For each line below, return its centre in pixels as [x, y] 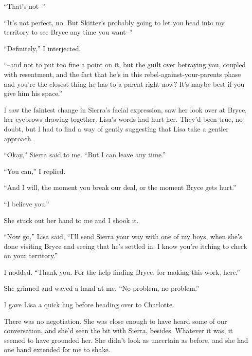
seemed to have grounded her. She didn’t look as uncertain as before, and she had [126, 340]
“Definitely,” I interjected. [43, 48]
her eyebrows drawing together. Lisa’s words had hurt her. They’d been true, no [123, 119]
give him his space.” [33, 93]
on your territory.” [31, 255]
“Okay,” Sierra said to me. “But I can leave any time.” [85, 155]
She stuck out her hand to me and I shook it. [71, 220]
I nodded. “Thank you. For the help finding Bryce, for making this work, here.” [122, 272]
